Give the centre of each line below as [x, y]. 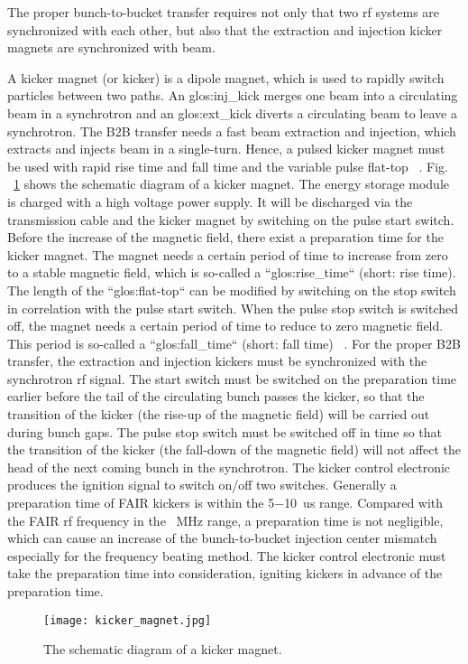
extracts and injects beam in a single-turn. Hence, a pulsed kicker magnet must [226, 149]
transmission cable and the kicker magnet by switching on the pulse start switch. [231, 219]
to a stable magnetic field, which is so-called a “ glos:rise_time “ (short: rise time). [232, 272]
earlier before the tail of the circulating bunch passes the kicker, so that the [216, 396]
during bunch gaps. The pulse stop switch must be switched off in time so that [225, 431]
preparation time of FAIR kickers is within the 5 [141, 503]
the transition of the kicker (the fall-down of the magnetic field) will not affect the [234, 449]
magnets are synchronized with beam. [111, 47]
